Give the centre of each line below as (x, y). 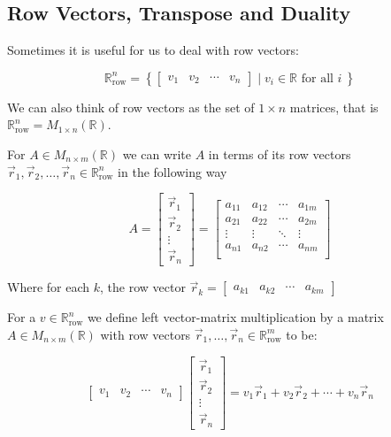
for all (317, 78)
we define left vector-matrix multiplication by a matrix (235, 317)
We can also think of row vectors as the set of (131, 107)
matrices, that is (334, 107)
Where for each (49, 287)
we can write (157, 153)
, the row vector (142, 287)
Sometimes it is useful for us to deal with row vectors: (153, 50)
